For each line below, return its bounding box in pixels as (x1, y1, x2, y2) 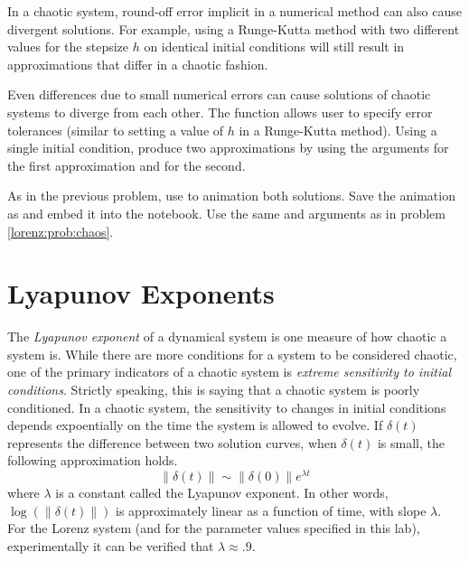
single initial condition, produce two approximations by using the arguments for (7, 138, 449, 157)
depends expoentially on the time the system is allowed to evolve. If (7, 416, 383, 435)
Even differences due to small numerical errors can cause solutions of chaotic (7, 85, 431, 104)
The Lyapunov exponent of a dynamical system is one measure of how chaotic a (7, 327, 447, 346)
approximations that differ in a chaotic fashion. (7, 54, 268, 73)
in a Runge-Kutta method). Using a (239, 120, 437, 139)
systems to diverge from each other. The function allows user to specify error (7, 102, 433, 121)
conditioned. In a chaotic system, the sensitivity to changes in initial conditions (7, 397, 446, 416)
